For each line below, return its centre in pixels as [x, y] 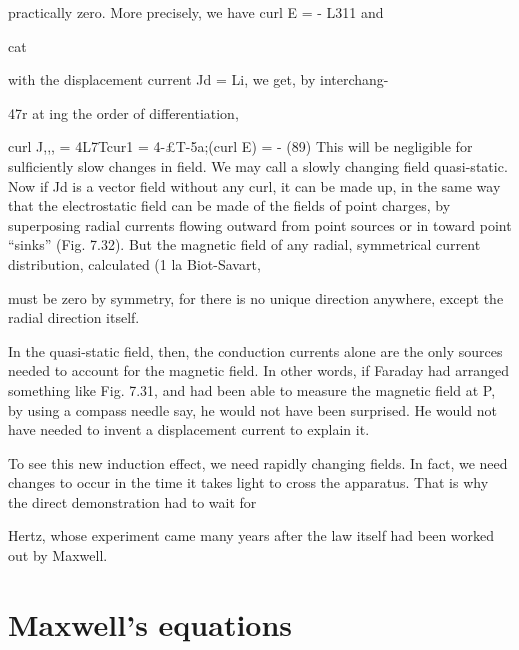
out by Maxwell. [58, 555]
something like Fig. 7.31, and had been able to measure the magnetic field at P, [252, 389]
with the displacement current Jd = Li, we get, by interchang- [198, 79]
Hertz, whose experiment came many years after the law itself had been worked [251, 535]
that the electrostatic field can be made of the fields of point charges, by [229, 205]
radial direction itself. [74, 317]
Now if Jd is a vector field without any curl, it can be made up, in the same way [254, 185]
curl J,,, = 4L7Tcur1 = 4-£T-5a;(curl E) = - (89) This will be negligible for [240, 146]
